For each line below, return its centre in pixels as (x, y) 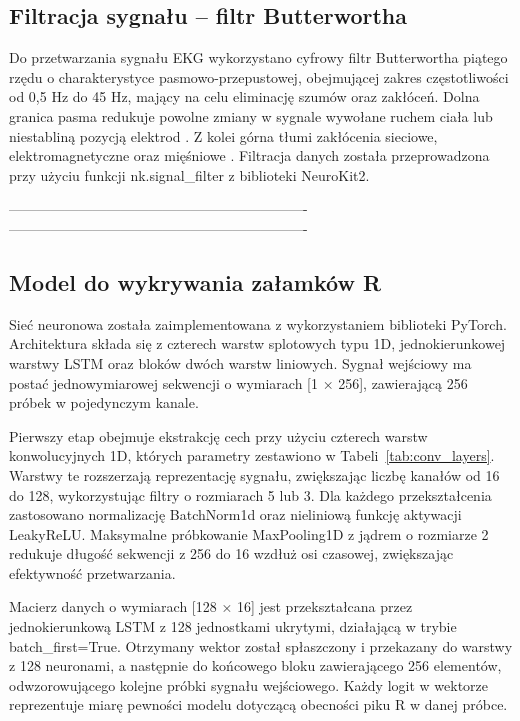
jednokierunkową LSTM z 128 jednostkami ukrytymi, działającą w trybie (233, 626)
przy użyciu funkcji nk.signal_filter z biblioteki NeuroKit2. (189, 174)
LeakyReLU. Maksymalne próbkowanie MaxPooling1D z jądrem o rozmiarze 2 (249, 533)
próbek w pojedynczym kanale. (104, 402)
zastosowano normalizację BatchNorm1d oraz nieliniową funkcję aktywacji (235, 514)
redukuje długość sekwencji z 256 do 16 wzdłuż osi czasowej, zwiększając (231, 553)
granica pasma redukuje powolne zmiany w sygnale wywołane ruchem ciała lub (251, 115)
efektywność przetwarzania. (92, 572)
